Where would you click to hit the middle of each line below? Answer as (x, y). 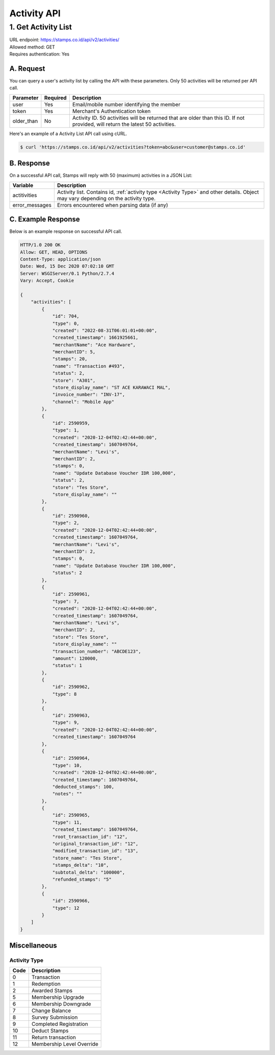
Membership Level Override (65, 1044)
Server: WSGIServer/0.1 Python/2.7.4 (67, 273)
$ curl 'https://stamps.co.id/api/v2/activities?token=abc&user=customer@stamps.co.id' (133, 147)
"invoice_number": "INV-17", (89, 395)
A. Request (27, 69)
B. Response (30, 163)
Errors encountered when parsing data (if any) (112, 205)
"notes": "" (67, 794)
